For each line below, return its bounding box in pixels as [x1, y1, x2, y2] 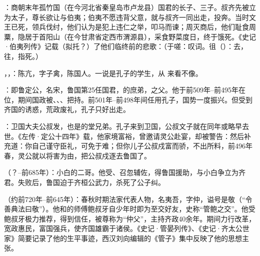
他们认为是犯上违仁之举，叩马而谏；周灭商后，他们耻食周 [66, 21, 256, 32]
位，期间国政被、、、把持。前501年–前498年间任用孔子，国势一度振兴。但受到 [4, 94, 252, 104]
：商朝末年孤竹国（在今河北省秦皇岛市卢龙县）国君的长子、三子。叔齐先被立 [4, 2, 256, 12]
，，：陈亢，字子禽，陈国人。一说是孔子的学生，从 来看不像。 [4, 67, 202, 78]
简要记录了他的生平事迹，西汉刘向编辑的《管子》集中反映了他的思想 [17, 232, 242, 243]
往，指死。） [4, 50, 42, 61]
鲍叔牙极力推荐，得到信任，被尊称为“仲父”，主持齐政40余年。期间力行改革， [4, 213, 256, 223]
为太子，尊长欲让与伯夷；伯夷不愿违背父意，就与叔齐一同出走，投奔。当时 [4, 11, 249, 22]
